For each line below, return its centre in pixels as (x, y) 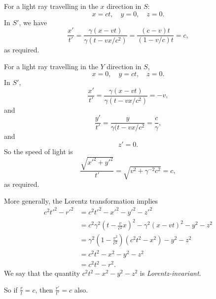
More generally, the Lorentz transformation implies (81, 200)
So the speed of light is (38, 151)
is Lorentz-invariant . (170, 273)
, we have (33, 22)
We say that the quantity (42, 273)
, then (44, 289)
